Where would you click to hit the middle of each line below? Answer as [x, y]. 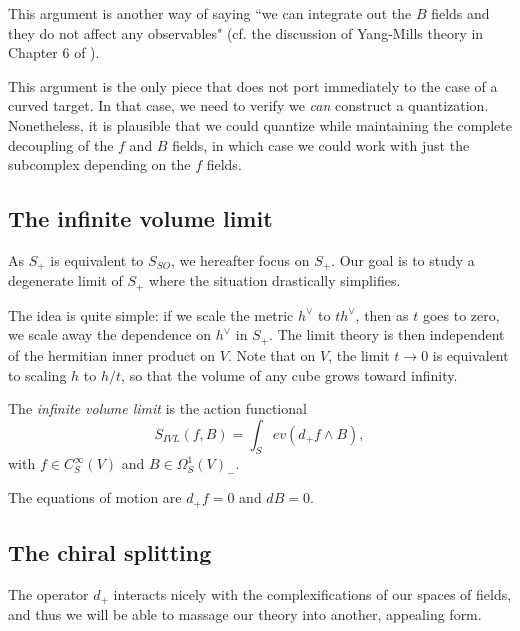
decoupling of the [61, 144]
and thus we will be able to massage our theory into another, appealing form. [245, 614]
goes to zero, [461, 314]
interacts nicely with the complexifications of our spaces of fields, [312, 593]
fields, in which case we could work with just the [321, 144]
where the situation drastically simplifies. [275, 280]
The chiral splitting [110, 552]
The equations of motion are [95, 497]
